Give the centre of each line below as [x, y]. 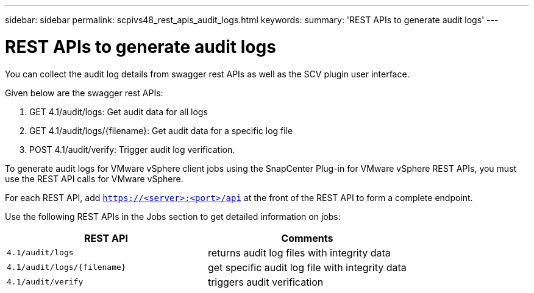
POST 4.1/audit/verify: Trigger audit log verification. [132, 149]
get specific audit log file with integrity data [307, 267]
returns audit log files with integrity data [299, 252]
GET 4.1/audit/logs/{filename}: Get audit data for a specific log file [161, 130]
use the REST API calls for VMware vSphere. [94, 178]
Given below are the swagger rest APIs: [84, 93]
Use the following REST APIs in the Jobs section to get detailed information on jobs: [173, 216]
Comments [307, 238]
